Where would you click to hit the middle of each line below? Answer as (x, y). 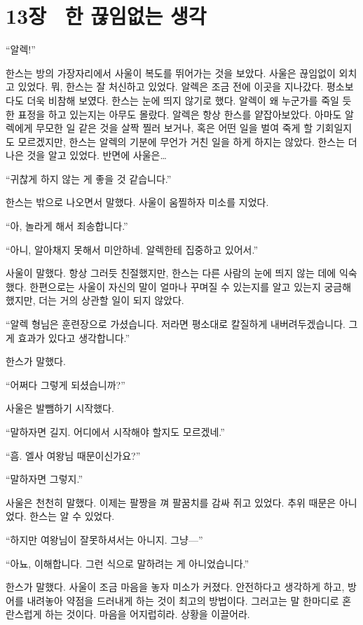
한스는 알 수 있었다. (72, 516)
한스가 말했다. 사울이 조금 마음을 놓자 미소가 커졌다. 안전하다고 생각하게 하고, (175, 587)
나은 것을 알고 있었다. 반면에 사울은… (86, 155)
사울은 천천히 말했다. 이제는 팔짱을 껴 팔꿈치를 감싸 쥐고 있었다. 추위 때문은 (171, 502)
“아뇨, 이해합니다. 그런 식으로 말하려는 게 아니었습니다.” (128, 563)
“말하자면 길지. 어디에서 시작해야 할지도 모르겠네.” (115, 432)
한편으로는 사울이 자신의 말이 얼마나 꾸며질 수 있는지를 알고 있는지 (175, 286)
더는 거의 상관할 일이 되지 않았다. (111, 300)
